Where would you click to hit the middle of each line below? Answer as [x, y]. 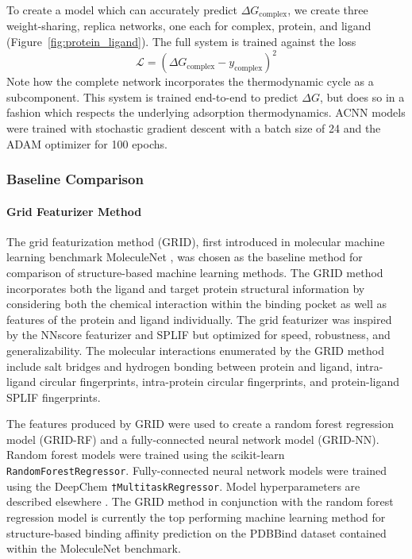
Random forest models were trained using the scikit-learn [146, 455]
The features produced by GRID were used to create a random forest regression [200, 424]
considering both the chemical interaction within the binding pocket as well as [197, 304]
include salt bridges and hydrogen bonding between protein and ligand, [179, 366]
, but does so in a [362, 96]
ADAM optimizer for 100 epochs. [87, 143]
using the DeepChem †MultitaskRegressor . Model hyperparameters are [183, 486]
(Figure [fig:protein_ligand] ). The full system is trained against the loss [181, 42]
